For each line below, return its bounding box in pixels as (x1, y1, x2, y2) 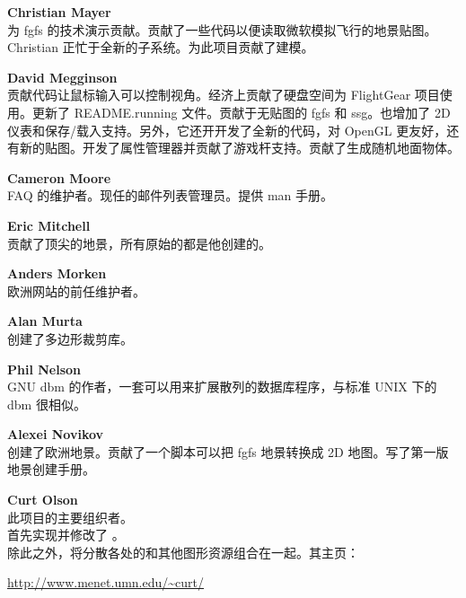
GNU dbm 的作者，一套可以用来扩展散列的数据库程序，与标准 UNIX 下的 (7, 377, 437, 396)
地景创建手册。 (7, 460, 95, 479)
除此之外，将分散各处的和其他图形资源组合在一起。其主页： (7, 542, 359, 561)
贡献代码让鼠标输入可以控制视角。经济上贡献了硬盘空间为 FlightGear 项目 (7, 85, 440, 104)
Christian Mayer (7, 3, 111, 21)
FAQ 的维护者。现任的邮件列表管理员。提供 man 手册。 (7, 186, 334, 205)
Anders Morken (7, 264, 107, 283)
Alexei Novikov (7, 425, 104, 444)
